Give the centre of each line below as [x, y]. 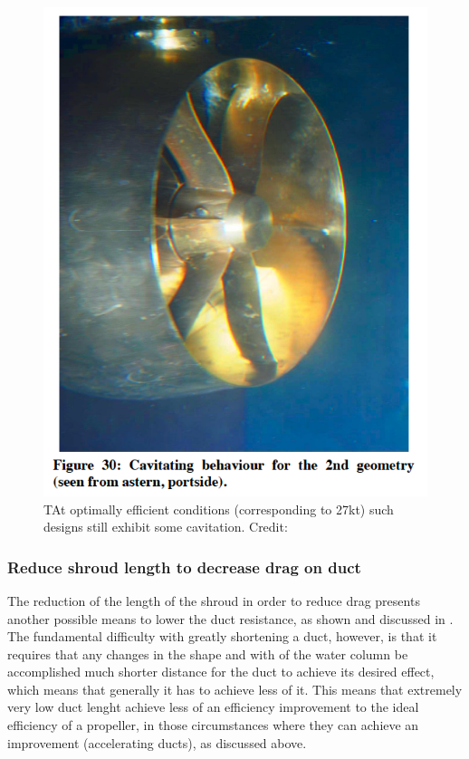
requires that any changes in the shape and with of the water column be [208, 653]
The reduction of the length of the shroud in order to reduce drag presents [214, 600]
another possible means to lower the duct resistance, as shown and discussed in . [230, 618]
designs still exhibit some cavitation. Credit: [166, 527]
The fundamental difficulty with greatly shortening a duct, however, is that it [222, 636]
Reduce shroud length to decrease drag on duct [184, 567]
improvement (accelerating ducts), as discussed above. [157, 742]
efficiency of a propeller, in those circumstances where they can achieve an [213, 725]
